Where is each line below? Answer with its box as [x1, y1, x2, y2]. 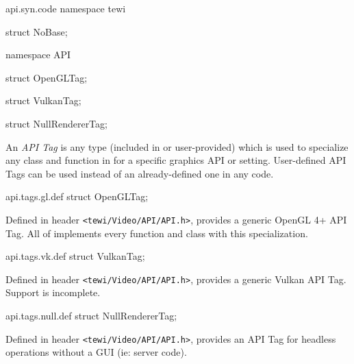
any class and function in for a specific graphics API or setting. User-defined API [5, 153, 346, 167]
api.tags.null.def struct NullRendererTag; [5, 308, 177, 323]
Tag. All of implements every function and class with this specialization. [5, 226, 308, 240]
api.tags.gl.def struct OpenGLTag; [5, 189, 149, 204]
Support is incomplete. [5, 285, 101, 300]
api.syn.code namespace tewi [5, 1, 126, 15]
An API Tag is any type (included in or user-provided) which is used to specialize [5, 139, 349, 154]
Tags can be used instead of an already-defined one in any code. [5, 166, 274, 180]
